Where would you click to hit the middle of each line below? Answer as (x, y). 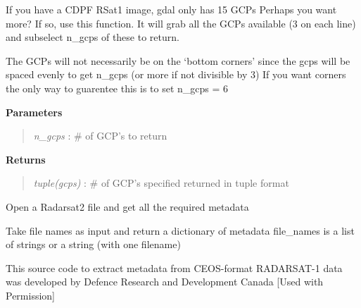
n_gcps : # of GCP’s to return (100, 136)
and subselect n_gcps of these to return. (93, 37)
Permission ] (31, 295)
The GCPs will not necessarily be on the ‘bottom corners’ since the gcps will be (178, 60)
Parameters (34, 112)
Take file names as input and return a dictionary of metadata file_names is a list (180, 230)
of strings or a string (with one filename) (93, 244)
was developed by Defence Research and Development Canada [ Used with (165, 282)
